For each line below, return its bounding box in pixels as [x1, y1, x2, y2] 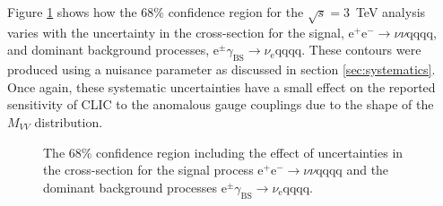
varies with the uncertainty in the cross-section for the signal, [7, 22, 344, 41]
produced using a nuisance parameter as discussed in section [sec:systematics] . [7, 60, 436, 79]
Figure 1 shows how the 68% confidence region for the [7, 3, 304, 21]
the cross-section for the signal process [43, 160, 254, 179]
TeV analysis [355, 3, 426, 21]
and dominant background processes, [7, 40, 210, 59]
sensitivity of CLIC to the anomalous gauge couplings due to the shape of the [7, 95, 434, 114]
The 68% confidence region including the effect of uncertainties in [43, 142, 404, 161]
